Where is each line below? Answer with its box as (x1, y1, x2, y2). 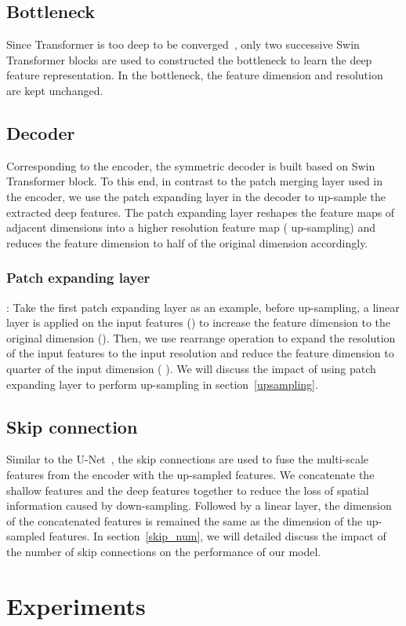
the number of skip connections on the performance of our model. (6, 543, 321, 559)
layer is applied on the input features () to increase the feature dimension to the (6, 314, 391, 331)
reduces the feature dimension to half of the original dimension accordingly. (6, 234, 368, 251)
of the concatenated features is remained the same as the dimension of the (6, 512, 363, 529)
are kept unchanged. (6, 82, 103, 98)
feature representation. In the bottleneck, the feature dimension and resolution (6, 67, 383, 83)
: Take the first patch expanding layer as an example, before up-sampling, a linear (6, 298, 400, 315)
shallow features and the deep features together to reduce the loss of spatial (6, 481, 369, 498)
